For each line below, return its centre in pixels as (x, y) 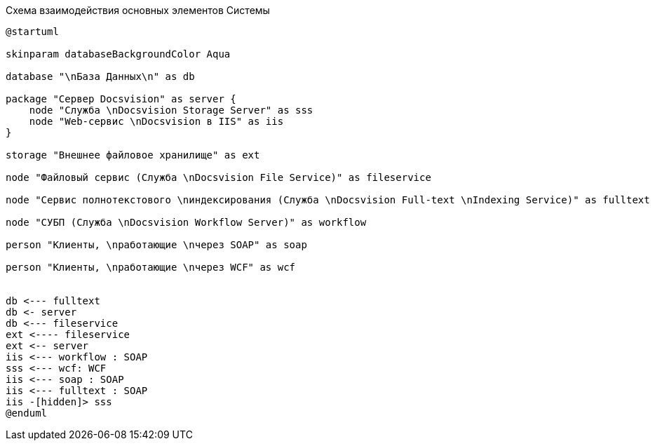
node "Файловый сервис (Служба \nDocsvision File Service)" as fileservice (218, 177)
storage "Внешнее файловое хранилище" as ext (133, 155)
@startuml (32, 32)
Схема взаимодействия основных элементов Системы (138, 10)
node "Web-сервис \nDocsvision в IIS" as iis (156, 121)
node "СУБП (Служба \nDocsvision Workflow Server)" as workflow (186, 222)
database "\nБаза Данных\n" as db (100, 76)
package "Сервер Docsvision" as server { (121, 99)
